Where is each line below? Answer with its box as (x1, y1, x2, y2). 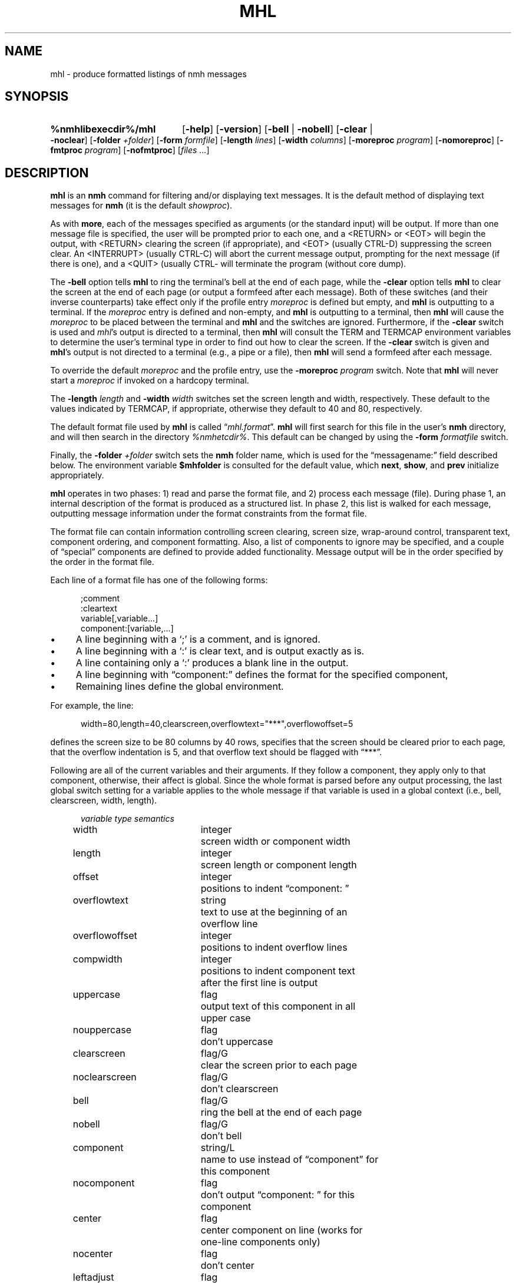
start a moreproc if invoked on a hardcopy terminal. (50, 375, 249, 386)
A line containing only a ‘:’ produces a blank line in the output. (75, 657, 349, 669)
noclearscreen (72, 1071, 137, 1083)
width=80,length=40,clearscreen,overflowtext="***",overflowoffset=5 (81, 719, 353, 729)
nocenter (72, 1248, 113, 1260)
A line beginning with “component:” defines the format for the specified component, (75, 669, 448, 681)
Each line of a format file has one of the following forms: (50, 575, 268, 586)
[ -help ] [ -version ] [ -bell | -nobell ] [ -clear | (181, 123, 373, 135)
